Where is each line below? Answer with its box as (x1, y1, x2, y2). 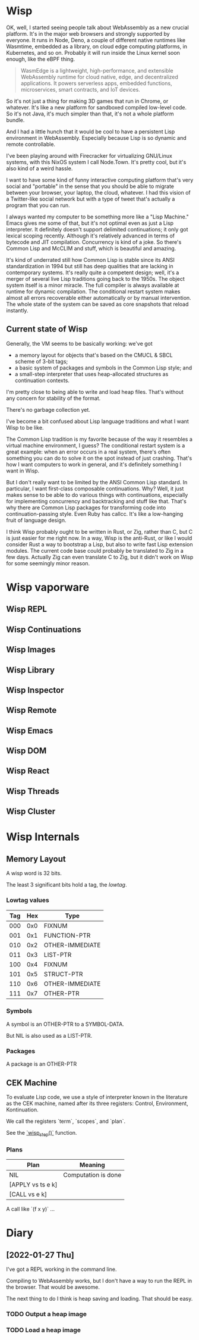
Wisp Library (6, 665, 55, 675)
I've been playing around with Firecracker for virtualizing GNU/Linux (6, 152, 172, 159)
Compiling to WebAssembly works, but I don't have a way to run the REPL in (6, 1278, 192, 1285)
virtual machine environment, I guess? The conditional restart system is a (6, 442, 185, 449)
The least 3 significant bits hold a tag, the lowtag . (6, 881, 127, 888)
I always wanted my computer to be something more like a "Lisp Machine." (6, 213, 189, 220)
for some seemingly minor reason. (6, 559, 90, 566)
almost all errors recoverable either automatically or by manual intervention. (6, 294, 191, 301)
